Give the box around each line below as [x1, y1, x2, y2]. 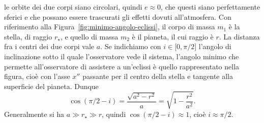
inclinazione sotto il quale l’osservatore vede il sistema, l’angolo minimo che [4, 51, 239, 61]
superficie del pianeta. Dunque [4, 80, 99, 91]
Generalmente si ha [4, 108, 65, 119]
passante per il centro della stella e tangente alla [82, 71, 233, 81]
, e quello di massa [60, 31, 119, 42]
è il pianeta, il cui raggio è [132, 31, 214, 42]
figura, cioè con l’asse [4, 71, 70, 81]
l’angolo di [198, 41, 231, 52]
